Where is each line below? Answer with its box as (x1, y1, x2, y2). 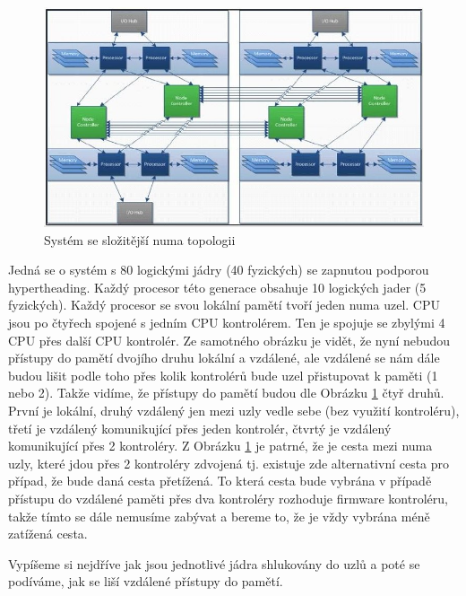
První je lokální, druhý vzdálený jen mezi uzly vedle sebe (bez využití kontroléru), (8, 401, 460, 420)
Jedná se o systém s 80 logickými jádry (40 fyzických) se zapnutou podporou (8, 260, 429, 279)
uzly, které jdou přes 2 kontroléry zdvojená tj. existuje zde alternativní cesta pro (8, 453, 450, 472)
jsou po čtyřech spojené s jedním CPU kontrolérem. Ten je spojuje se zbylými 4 (8, 313, 445, 332)
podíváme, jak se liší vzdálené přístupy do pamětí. (8, 572, 283, 591)
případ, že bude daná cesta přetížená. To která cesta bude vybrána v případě (8, 471, 432, 490)
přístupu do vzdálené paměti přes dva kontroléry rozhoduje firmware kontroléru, (8, 488, 448, 507)
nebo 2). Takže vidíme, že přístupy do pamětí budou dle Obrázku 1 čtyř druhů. (8, 383, 444, 402)
